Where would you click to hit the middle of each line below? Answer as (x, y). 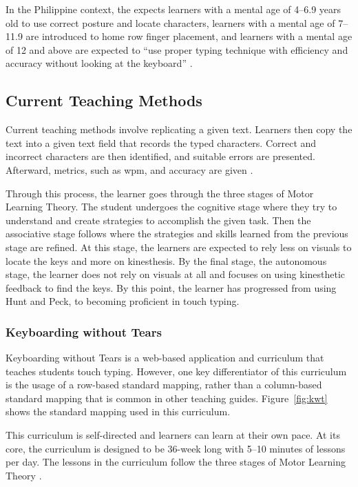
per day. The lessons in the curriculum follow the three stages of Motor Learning (176, 462)
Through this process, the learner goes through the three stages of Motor (160, 193)
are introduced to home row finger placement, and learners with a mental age (189, 36)
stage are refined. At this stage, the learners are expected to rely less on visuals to (179, 247)
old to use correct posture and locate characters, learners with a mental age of (170, 22)
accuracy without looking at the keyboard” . (99, 63)
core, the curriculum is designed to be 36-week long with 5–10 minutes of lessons (176, 448)
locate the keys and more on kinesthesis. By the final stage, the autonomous (166, 260)
